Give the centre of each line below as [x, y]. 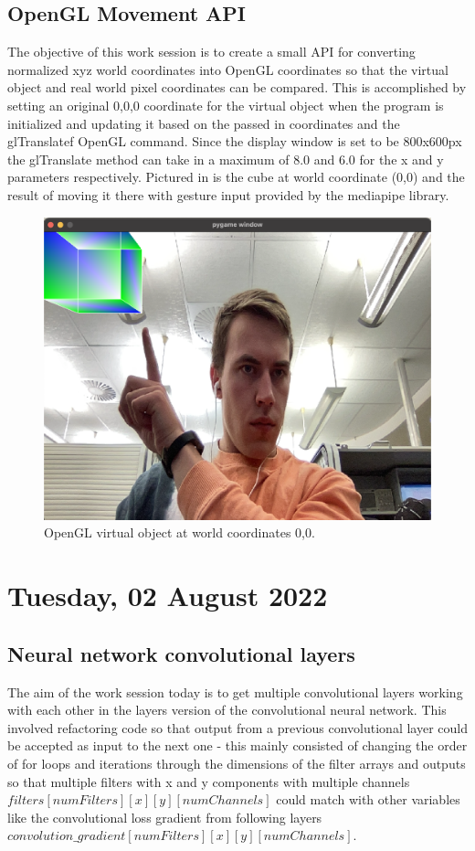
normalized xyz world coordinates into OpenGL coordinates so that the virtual [228, 69]
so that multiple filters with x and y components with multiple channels [209, 781]
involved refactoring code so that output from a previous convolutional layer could [237, 727]
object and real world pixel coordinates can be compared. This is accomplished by [237, 87]
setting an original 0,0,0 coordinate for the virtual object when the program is [226, 105]
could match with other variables [368, 799]
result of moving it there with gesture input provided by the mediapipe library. [228, 194]
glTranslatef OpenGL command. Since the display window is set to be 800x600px [235, 141]
